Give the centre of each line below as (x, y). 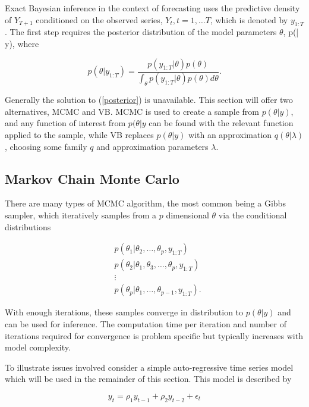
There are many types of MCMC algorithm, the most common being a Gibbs (145, 203)
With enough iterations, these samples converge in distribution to (124, 312)
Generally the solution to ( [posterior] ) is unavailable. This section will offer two (149, 100)
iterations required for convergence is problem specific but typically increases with (154, 335)
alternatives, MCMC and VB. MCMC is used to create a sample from (132, 111)
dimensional (187, 215)
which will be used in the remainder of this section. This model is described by (148, 379)
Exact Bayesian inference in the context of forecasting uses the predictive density (152, 8)
